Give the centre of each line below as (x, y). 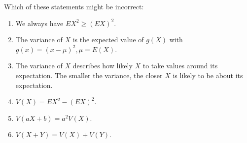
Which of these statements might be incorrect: (74, 6)
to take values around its (180, 66)
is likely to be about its (208, 75)
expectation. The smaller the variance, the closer (89, 75)
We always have (39, 23)
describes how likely (103, 66)
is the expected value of (108, 40)
